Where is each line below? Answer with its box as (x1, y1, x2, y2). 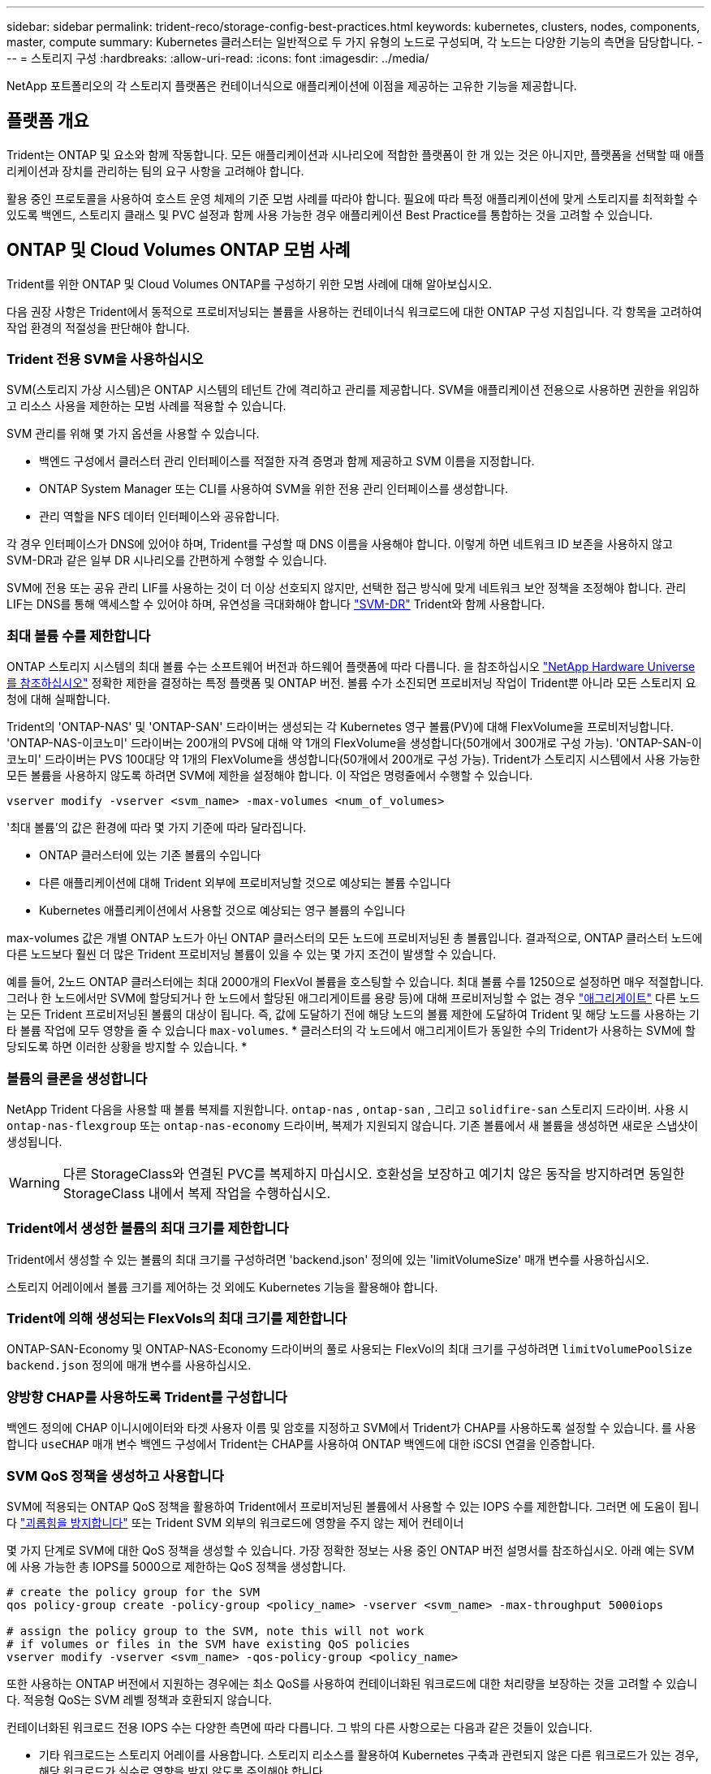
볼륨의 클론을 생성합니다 (6, 1070, 148, 1087)
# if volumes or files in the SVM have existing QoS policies (6, 1637, 411, 1651)
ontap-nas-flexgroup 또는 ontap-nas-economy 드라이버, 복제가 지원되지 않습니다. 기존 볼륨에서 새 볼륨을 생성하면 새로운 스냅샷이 (6, 1118, 699, 1132)
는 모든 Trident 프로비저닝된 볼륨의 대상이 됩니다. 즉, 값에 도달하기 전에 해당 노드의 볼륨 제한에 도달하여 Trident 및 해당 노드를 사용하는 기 (6, 1007, 700, 1022)
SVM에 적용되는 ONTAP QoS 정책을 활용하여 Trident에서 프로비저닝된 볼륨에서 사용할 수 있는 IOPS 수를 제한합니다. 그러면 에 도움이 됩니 (6, 1499, 700, 1513)
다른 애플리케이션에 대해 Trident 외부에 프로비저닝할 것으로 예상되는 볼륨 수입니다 (39, 876, 451, 890)
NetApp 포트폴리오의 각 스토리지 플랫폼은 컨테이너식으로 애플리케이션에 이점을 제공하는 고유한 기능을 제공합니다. (6, 79, 577, 93)
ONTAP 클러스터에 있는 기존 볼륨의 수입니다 (39, 848, 261, 863)
